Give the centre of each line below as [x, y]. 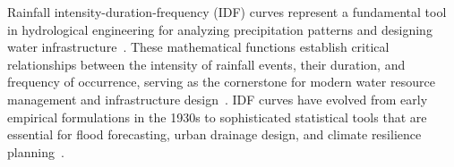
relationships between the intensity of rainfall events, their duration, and [206, 64]
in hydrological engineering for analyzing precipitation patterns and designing [220, 29]
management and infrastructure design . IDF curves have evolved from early [218, 99]
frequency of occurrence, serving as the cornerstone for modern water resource [221, 82]
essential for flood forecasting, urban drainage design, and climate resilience [214, 134]
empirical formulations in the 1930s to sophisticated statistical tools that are [217, 117]
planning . [36, 151]
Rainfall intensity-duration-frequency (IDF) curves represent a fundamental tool [227, 12]
